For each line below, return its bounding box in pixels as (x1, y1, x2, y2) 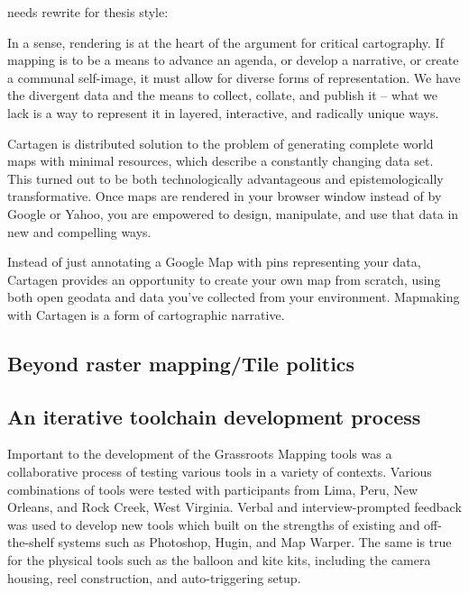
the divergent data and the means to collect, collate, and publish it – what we (7, 86, 437, 105)
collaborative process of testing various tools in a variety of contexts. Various (7, 462, 432, 481)
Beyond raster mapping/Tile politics (7, 349, 355, 377)
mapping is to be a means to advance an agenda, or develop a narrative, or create (7, 50, 459, 69)
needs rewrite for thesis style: (7, 3, 169, 21)
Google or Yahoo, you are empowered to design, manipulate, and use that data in (7, 204, 459, 223)
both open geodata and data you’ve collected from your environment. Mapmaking (7, 287, 460, 306)
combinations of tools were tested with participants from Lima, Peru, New (7, 479, 418, 498)
